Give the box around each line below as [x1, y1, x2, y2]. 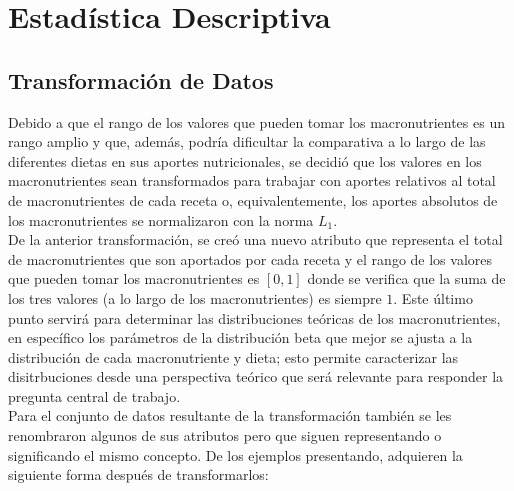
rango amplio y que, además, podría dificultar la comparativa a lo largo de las [8, 131, 486, 152]
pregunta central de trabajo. [8, 385, 181, 406]
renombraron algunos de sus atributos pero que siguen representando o [8, 425, 442, 446]
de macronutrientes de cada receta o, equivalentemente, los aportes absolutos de [8, 189, 498, 210]
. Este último [393, 287, 473, 308]
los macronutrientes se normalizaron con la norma [8, 209, 314, 230]
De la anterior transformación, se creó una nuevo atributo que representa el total [8, 229, 503, 250]
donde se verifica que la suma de [307, 268, 506, 289]
